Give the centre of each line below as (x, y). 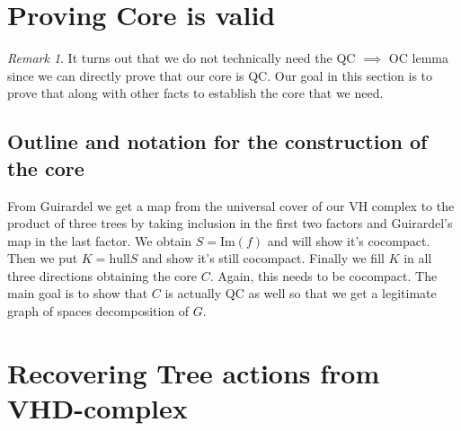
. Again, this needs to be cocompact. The (324, 275)
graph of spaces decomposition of (98, 311)
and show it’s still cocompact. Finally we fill (263, 258)
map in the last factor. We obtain (100, 240)
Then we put (43, 258)
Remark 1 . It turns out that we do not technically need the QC (182, 58)
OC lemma (418, 58)
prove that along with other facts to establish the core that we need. (195, 93)
